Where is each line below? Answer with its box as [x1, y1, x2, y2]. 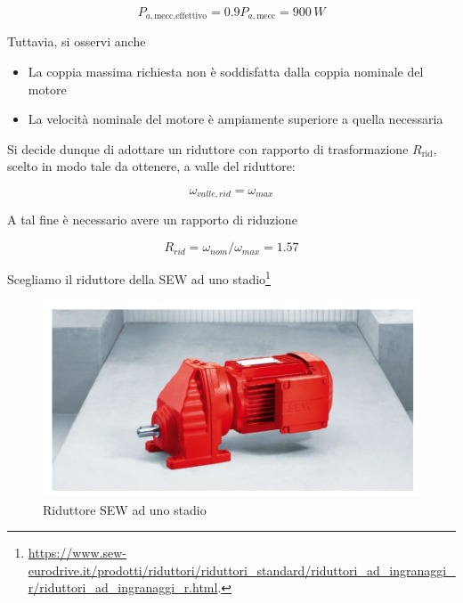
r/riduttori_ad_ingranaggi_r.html [28, 578, 218, 597]
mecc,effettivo [154, 12, 207, 21]
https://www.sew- [28, 543, 126, 562]
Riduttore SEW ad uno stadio [43, 500, 207, 518]
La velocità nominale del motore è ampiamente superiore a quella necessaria [28, 110, 443, 128]
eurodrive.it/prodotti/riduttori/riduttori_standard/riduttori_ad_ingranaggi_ [28, 560, 456, 579]
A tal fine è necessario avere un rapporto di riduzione [7, 210, 297, 229]
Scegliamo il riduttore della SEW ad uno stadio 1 [7, 267, 271, 288]
